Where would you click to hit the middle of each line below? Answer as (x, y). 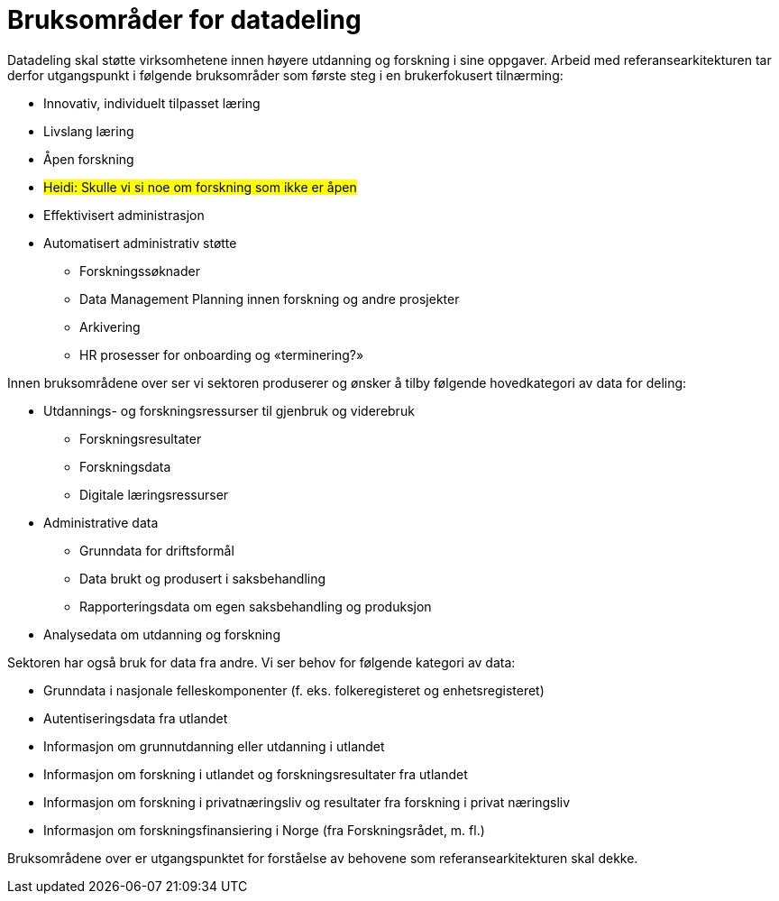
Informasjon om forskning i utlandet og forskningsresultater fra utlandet (256, 774)
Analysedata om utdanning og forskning (162, 634)
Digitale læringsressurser (154, 494)
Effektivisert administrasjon (124, 215)
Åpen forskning (89, 159)
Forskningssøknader (140, 271)
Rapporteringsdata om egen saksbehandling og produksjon (256, 606)
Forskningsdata (125, 466)
